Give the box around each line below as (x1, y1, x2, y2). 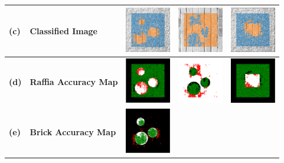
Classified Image (30, 24, 97, 37)
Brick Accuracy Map (30, 126, 116, 138)
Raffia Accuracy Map (30, 76, 118, 88)
